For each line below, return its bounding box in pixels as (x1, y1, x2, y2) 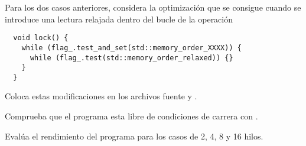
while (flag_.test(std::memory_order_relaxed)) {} (30, 53, 233, 62)
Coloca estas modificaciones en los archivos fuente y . (5, 90, 197, 102)
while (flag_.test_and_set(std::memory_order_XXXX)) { (21, 43, 242, 52)
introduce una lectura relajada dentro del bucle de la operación (5, 12, 233, 25)
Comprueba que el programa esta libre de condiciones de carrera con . (5, 110, 258, 122)
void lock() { (13, 34, 69, 43)
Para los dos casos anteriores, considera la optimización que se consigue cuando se (5, 1, 301, 13)
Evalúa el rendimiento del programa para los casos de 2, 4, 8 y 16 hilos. (5, 129, 263, 142)
